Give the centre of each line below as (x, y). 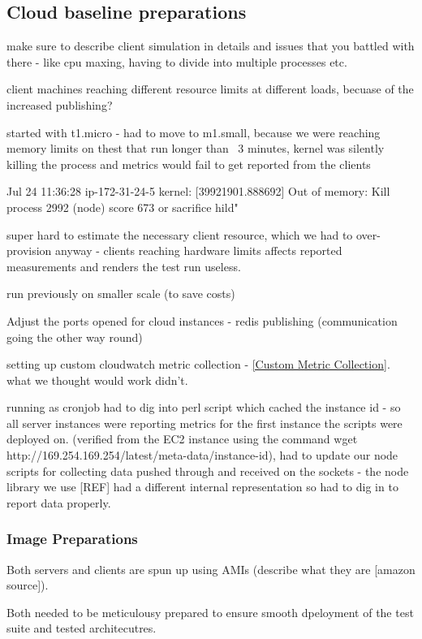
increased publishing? (60, 104)
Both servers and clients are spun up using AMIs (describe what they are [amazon (211, 569)
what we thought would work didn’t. (97, 380)
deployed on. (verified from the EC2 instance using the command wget (182, 439)
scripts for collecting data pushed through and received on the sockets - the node (208, 471)
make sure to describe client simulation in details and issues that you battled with (211, 46)
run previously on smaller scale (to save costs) (121, 294)
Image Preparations (72, 539)
